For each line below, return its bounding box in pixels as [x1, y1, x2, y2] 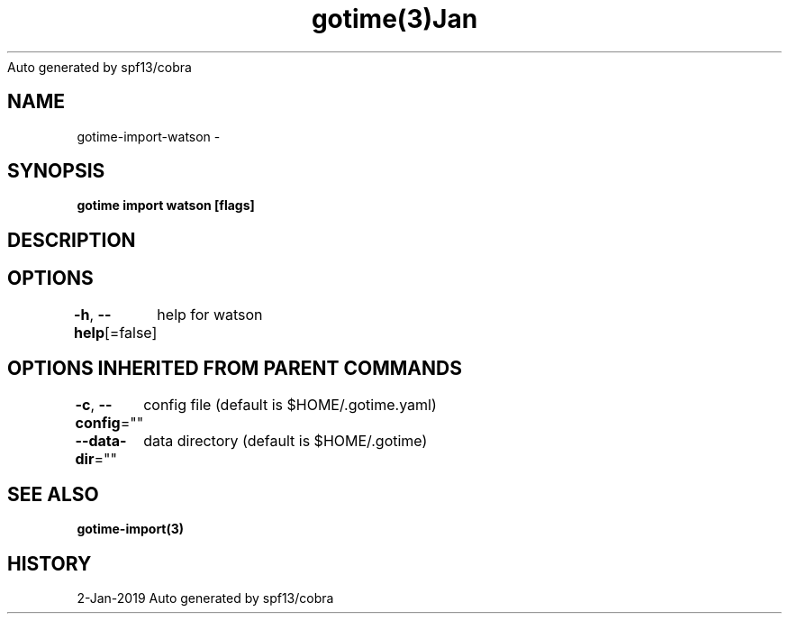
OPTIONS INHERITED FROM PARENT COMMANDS [7, 357, 462, 380]
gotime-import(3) [77, 521, 185, 537]
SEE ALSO [7, 482, 99, 506]
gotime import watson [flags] [77, 197, 255, 214]
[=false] [104, 323, 158, 342]
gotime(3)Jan [311, 4, 478, 34]
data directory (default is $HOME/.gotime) [143, 431, 428, 450]
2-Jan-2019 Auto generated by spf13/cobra [77, 590, 334, 607]
